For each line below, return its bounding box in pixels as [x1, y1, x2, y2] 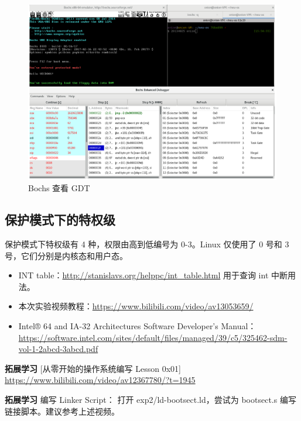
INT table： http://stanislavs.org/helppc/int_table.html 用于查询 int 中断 [18, 269, 288, 281]
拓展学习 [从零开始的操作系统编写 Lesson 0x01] [5, 362, 181, 374]
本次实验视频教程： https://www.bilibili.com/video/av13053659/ [18, 300, 254, 312]
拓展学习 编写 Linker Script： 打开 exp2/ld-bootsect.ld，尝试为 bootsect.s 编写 [5, 393, 296, 405]
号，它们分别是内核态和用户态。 [5, 249, 128, 261]
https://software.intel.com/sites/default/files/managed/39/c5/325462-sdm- [18, 331, 288, 343]
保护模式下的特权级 [5, 210, 115, 229]
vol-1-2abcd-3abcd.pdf [18, 343, 98, 355]
